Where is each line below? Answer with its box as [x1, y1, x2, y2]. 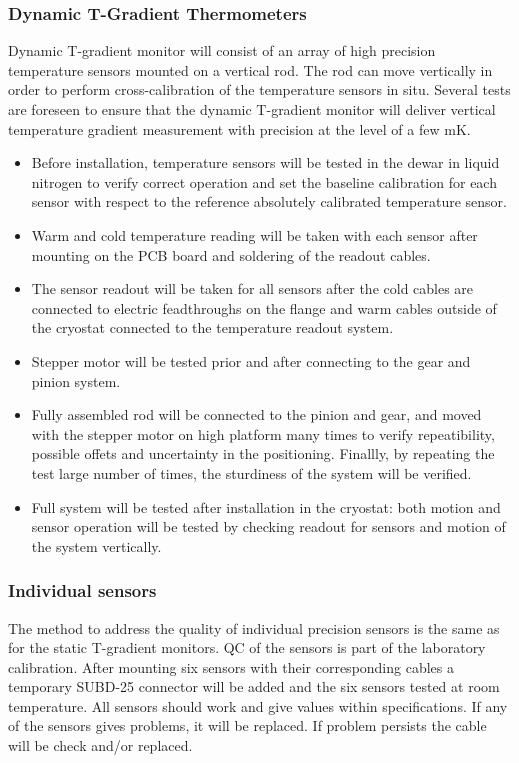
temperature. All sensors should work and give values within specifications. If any [8, 695, 508, 716]
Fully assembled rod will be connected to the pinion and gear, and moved [31, 404, 482, 425]
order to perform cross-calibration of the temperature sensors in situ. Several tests [8, 79, 511, 100]
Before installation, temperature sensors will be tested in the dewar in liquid [31, 152, 500, 173]
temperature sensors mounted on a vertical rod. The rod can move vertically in [8, 59, 493, 80]
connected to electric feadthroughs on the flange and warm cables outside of [31, 297, 497, 318]
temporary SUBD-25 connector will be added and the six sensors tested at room [8, 676, 500, 697]
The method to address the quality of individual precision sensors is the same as [8, 617, 500, 638]
